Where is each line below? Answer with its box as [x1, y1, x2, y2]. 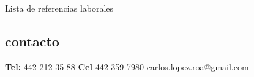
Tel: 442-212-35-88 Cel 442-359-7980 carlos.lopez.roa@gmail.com [5, 60, 249, 73]
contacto [5, 31, 59, 50]
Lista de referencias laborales [5, 2, 114, 14]
